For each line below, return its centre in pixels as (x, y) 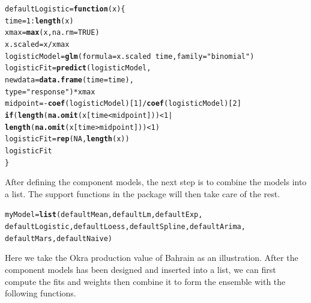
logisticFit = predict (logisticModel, (78, 68)
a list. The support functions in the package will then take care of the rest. (143, 193)
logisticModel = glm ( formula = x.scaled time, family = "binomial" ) (130, 56)
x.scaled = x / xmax (37, 44)
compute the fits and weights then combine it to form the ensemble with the (145, 281)
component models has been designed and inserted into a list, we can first (140, 269)
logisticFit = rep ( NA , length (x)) (67, 139)
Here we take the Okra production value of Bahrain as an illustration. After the (152, 258)
